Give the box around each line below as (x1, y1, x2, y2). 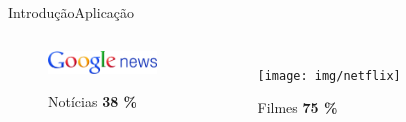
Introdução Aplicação (8, 2, 135, 22)
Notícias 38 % (48, 91, 137, 112)
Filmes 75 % (257, 97, 338, 118)
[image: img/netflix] (257, 68, 401, 83)
